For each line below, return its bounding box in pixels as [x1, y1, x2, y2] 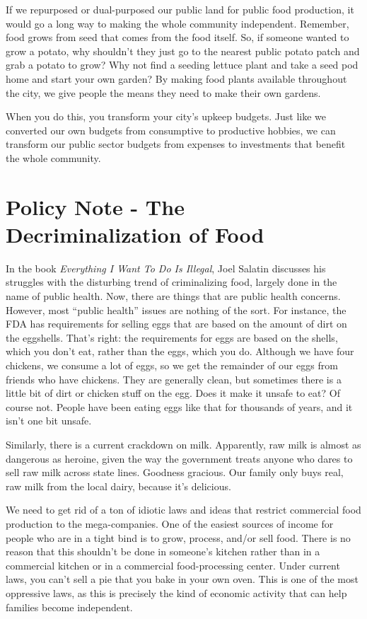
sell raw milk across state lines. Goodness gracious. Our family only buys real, [6, 465, 344, 480]
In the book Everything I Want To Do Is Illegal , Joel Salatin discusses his [6, 260, 326, 275]
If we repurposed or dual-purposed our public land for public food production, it [6, 2, 354, 16]
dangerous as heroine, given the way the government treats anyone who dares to [6, 451, 353, 465]
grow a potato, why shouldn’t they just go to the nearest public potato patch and [6, 43, 360, 58]
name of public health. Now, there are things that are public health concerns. [6, 289, 341, 303]
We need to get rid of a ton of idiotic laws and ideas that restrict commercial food [6, 502, 361, 517]
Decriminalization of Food [6, 219, 264, 248]
